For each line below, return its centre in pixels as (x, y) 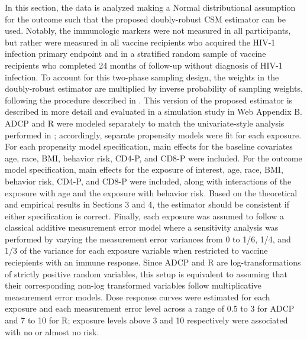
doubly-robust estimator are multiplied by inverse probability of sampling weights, (154, 88)
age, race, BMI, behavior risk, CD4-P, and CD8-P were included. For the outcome (153, 158)
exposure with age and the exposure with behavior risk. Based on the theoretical (151, 192)
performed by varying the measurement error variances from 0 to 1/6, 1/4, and (148, 239)
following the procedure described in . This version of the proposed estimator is (149, 100)
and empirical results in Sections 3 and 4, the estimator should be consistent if (147, 204)
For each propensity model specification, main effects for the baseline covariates (149, 146)
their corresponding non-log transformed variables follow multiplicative (133, 285)
